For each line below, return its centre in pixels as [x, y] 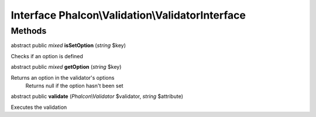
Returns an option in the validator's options [63, 77]
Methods [29, 31]
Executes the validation [39, 107]
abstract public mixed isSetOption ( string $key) [68, 45]
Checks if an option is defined [47, 56]
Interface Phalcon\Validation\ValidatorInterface [128, 15]
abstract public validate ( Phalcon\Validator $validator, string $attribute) [97, 97]
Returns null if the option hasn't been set [74, 86]
